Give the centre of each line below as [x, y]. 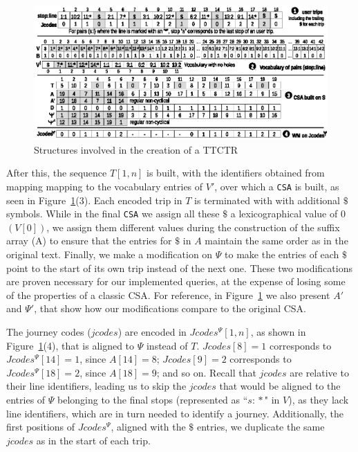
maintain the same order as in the [276, 241]
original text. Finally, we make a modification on [110, 254]
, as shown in [278, 331]
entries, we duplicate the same [261, 427]
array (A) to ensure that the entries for [89, 241]
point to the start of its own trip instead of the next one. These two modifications [179, 268]
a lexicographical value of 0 [288, 214]
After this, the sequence [57, 173]
